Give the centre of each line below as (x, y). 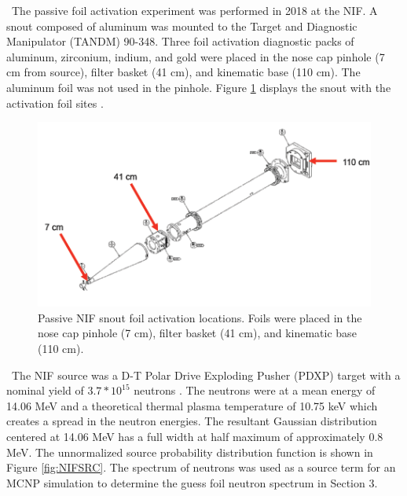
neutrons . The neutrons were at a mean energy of (255, 390)
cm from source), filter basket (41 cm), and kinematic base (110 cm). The (183, 72)
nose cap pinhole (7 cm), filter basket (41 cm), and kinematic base (197, 333)
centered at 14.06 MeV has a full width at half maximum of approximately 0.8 (195, 436)
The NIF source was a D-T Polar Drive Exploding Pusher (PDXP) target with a (206, 375)
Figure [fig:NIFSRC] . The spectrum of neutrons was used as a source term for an (201, 467)
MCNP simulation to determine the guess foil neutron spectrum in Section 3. (192, 482)
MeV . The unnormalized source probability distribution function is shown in (190, 452)
